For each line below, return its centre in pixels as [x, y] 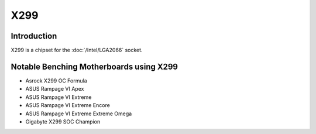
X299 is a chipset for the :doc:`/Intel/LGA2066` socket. [77, 50]
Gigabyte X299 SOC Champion [63, 121]
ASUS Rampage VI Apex [55, 89]
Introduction [34, 36]
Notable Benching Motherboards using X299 [95, 66]
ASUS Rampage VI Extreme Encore [68, 105]
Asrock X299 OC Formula [56, 80]
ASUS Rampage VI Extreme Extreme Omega [79, 114]
